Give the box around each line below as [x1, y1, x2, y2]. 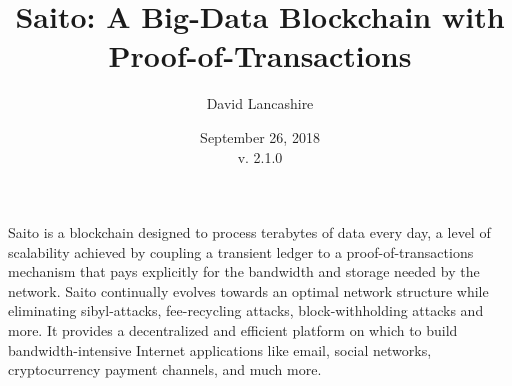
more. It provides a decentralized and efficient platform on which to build [8, 320, 458, 341]
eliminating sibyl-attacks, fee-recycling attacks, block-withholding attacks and [8, 300, 484, 321]
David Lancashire [206, 93, 314, 114]
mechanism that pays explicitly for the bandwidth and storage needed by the [8, 261, 480, 282]
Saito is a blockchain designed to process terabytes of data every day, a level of [8, 222, 491, 243]
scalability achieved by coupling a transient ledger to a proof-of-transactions [8, 241, 474, 262]
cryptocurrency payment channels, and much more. [8, 359, 322, 380]
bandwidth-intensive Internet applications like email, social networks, [8, 339, 432, 360]
